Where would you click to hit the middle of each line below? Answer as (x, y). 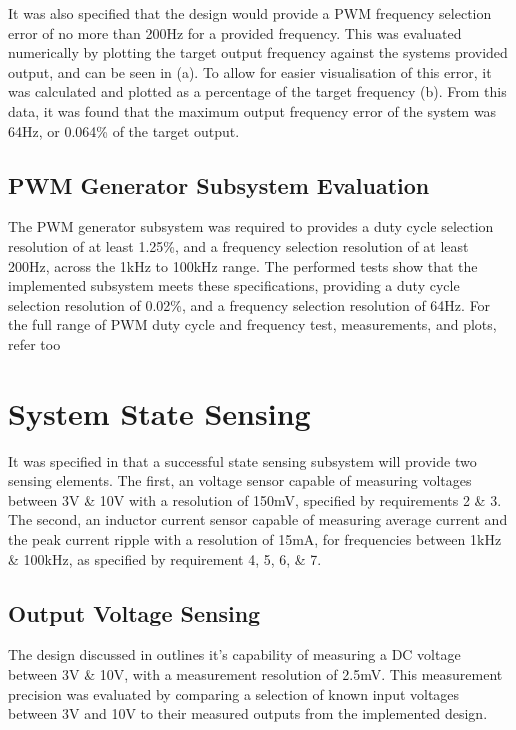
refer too (34, 343)
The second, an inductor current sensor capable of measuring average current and (258, 519)
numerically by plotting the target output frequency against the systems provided (258, 52)
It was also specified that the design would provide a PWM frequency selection (250, 13)
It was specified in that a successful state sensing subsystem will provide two (242, 460)
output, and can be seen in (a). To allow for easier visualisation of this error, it (250, 71)
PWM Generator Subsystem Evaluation (219, 184)
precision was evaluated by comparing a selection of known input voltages (234, 693)
